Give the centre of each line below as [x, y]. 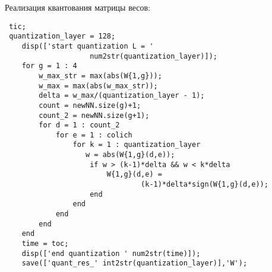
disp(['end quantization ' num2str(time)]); [111, 253]
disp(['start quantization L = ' [88, 46]
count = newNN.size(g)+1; [90, 105]
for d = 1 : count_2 [79, 125]
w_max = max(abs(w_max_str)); [98, 86]
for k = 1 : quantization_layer [137, 145]
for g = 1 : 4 [49, 66]
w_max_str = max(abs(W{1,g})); [100, 76]
